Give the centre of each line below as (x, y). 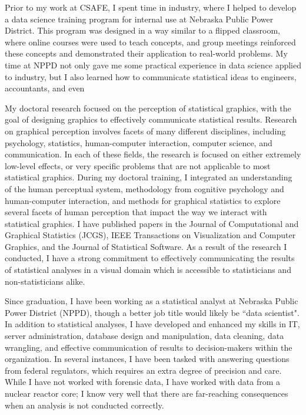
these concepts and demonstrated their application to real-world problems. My (146, 53)
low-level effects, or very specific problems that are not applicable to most (138, 165)
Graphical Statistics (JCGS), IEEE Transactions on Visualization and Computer (150, 235)
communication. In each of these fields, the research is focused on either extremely (153, 154)
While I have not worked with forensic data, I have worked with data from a (143, 382)
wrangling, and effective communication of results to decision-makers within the (149, 347)
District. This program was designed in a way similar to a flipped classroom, (142, 30)
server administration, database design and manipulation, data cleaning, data (144, 336)
